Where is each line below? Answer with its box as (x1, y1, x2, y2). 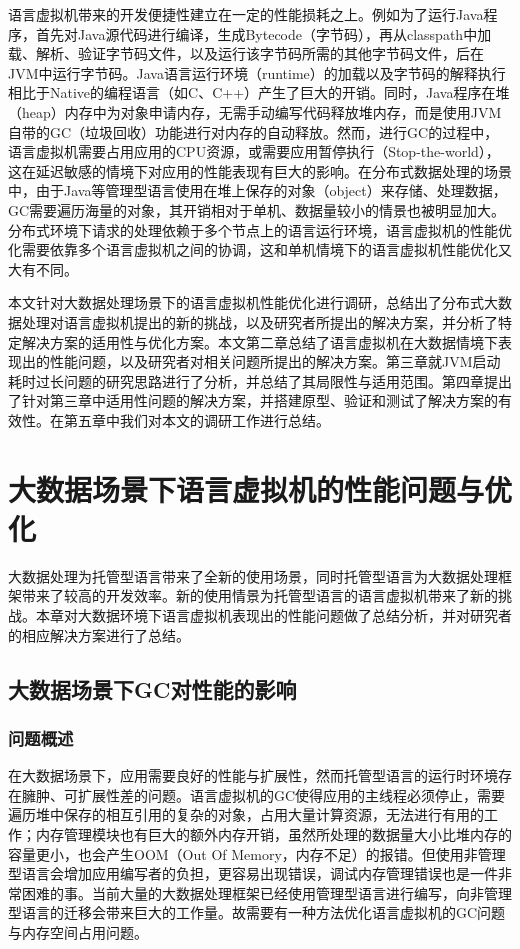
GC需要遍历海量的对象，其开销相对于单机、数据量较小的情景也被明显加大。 (8, 199, 506, 220)
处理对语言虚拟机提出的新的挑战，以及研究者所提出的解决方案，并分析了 (21, 311, 498, 332)
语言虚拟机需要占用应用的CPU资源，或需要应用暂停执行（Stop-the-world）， (8, 141, 500, 162)
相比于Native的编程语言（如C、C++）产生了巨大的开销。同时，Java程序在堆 (8, 82, 510, 103)
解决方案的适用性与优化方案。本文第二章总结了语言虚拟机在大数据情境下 (21, 331, 498, 352)
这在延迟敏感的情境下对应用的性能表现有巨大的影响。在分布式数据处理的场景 (8, 160, 512, 181)
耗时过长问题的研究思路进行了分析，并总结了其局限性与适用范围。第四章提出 (8, 370, 512, 391)
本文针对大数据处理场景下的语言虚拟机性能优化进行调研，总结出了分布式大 (8, 292, 498, 313)
